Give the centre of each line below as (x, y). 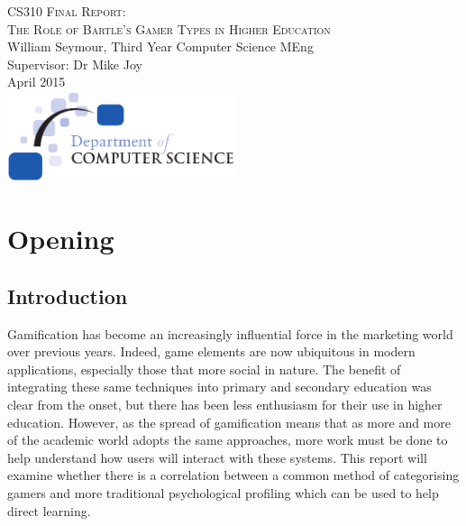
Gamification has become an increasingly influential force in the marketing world (230, 333)
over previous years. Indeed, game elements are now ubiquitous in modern (211, 351)
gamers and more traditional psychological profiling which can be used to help (223, 492)
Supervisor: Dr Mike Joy (75, 64)
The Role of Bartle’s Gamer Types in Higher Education (169, 28)
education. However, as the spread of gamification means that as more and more (229, 422)
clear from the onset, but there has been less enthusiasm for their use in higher (225, 405)
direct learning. (49, 510)
